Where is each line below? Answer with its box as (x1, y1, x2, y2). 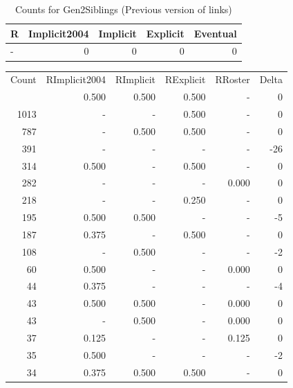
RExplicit (165, 72, 206, 87)
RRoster (215, 72, 250, 87)
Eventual (193, 26, 237, 40)
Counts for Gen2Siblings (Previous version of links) (15, 2, 232, 16)
